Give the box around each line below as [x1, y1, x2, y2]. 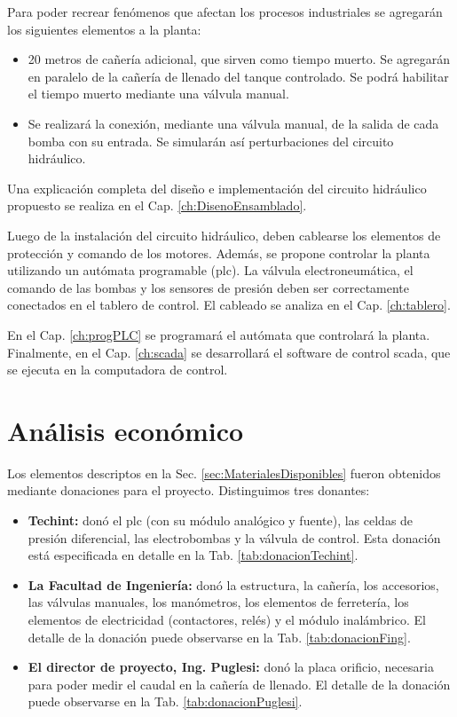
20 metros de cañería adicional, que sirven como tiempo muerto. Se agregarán [28, 50, 450, 68]
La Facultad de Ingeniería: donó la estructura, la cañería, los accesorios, [28, 575, 439, 594]
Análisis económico [7, 412, 244, 448]
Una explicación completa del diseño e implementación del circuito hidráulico [7, 178, 427, 197]
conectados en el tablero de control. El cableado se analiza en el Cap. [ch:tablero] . [7, 295, 451, 314]
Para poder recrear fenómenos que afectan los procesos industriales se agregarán [7, 3, 443, 20]
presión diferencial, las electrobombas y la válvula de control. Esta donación [28, 528, 441, 547]
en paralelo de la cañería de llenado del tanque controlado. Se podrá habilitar [28, 67, 449, 85]
